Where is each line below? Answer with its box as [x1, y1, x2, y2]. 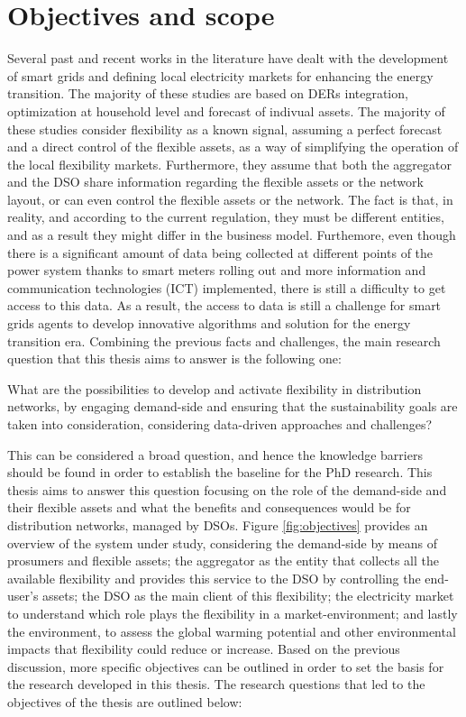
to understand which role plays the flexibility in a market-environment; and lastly [7, 603, 458, 622]
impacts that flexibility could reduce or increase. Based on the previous [7, 639, 400, 658]
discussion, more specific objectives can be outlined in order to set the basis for [7, 657, 444, 676]
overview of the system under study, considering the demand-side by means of [7, 533, 437, 552]
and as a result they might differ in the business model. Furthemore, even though [7, 225, 456, 244]
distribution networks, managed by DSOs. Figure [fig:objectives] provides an [7, 515, 428, 534]
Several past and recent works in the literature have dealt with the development [7, 49, 449, 68]
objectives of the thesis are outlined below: [7, 692, 242, 711]
